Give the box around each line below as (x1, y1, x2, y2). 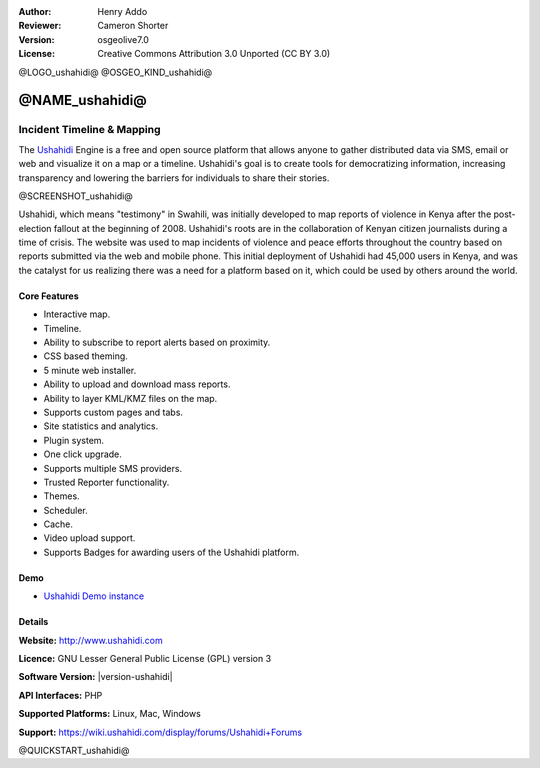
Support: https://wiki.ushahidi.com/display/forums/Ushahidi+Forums (18, 726, 303, 738)
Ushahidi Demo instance (43, 590, 145, 602)
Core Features (18, 290, 79, 302)
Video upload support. (43, 532, 136, 544)
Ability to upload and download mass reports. (43, 378, 231, 390)
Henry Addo (97, 6, 148, 17)
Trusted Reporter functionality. (43, 476, 170, 488)
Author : (18, 6, 52, 17)
